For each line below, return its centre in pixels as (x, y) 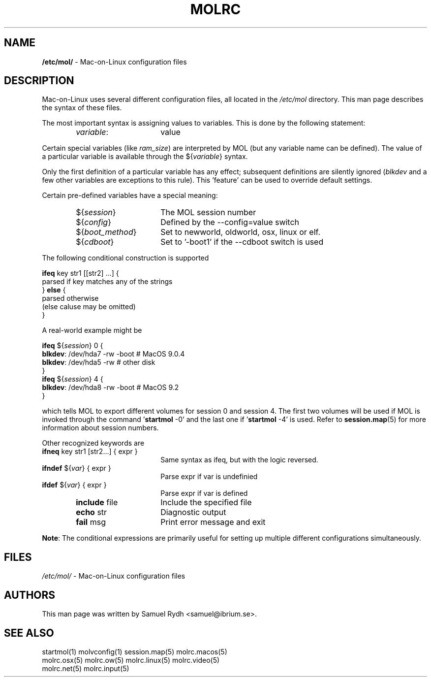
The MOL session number (208, 212)
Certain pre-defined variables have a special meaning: (130, 195)
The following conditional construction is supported (125, 258)
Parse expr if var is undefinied (209, 477)
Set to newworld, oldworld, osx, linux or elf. (241, 232)
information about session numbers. (100, 428)
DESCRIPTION (39, 81)
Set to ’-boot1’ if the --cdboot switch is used (242, 242)
